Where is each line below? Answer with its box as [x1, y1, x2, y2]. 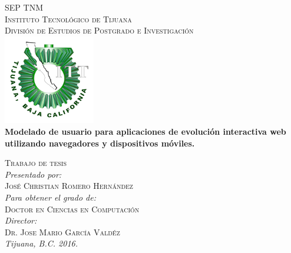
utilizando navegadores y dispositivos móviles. [5, 137, 195, 149]
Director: [5, 214, 37, 227]
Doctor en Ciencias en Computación [5, 202, 140, 215]
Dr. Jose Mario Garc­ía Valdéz [5, 225, 120, 238]
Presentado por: [5, 168, 62, 180]
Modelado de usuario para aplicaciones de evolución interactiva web [5, 125, 286, 137]
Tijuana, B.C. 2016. [5, 237, 78, 249]
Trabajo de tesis [5, 157, 67, 169]
